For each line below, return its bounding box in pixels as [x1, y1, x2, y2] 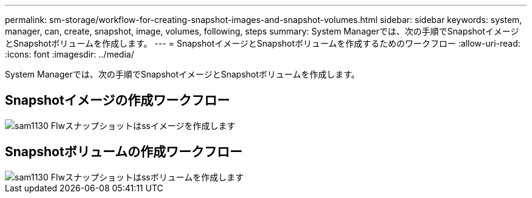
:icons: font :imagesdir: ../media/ [5, 49, 134, 59]
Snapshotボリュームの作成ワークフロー [5, 144, 243, 160]
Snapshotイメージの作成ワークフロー [5, 93, 230, 108]
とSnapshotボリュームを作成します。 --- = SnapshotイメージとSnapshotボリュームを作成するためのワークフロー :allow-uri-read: [5, 38, 520, 48]
